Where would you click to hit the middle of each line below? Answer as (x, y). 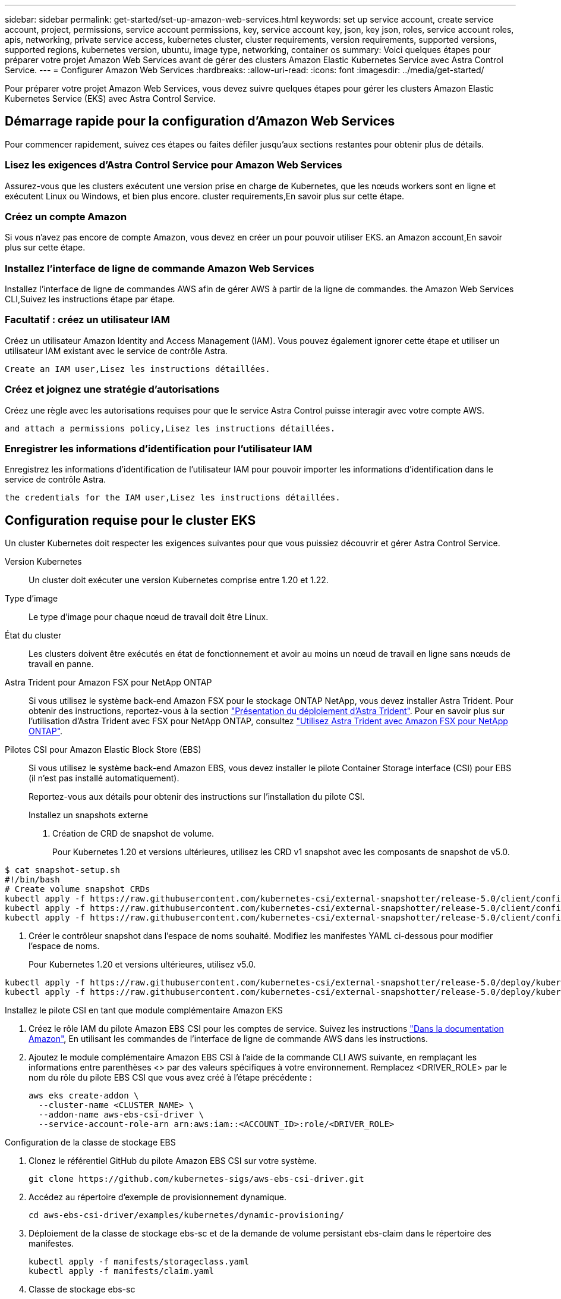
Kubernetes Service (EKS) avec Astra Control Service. (110, 98)
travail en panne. (61, 664)
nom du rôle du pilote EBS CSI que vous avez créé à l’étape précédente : (170, 1078)
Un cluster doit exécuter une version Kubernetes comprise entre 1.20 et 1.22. (179, 580)
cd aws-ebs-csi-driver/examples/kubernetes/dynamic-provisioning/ (187, 1215)
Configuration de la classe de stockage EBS (90, 1143)
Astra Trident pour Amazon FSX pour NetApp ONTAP (108, 683)
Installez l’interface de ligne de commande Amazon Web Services (160, 268)
